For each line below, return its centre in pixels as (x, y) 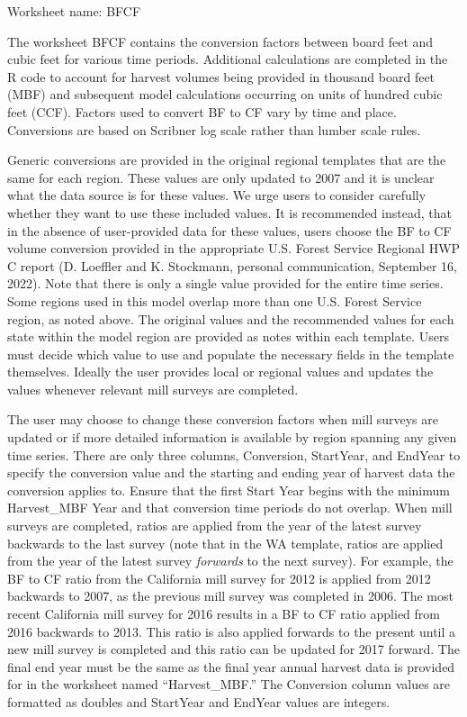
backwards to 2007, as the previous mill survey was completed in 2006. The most (230, 596)
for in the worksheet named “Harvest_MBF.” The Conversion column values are (229, 684)
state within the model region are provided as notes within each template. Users (228, 336)
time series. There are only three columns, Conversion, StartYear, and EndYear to (234, 454)
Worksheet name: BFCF (74, 11)
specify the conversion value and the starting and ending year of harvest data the (231, 472)
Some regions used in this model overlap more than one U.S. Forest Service (215, 300)
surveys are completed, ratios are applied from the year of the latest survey (215, 526)
